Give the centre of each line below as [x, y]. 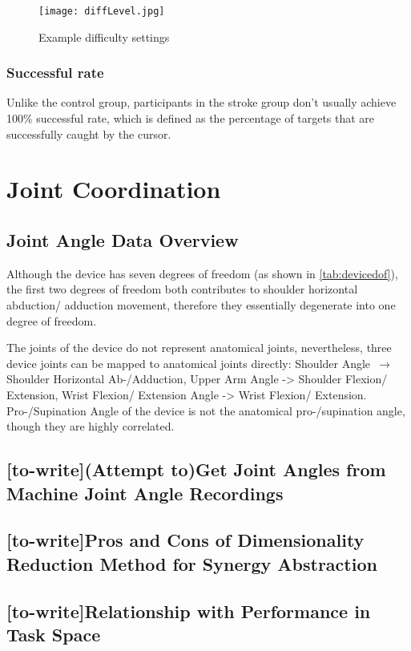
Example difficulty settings [104, 36]
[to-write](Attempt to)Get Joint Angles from [196, 469]
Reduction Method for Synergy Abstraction [192, 563]
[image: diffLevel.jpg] [102, 11]
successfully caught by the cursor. [89, 133]
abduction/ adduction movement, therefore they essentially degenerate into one [201, 305]
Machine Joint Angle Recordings [145, 493]
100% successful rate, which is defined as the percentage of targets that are [191, 118]
